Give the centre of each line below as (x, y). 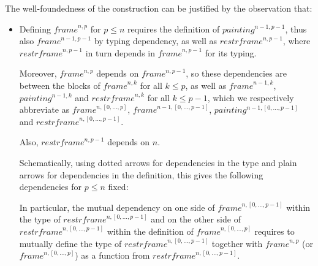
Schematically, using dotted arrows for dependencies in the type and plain (158, 162)
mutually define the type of (70, 243)
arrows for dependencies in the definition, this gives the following (141, 174)
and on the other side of (196, 219)
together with (237, 243)
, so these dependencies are (237, 73)
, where (297, 41)
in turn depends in (120, 52)
